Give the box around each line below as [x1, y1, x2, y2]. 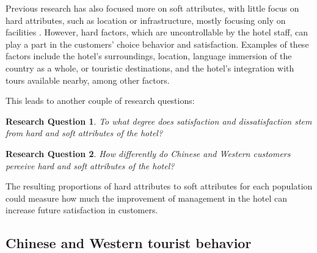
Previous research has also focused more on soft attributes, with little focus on [5, 2, 299, 14]
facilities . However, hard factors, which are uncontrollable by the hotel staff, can [5, 26, 308, 38]
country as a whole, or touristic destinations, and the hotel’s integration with [5, 61, 294, 74]
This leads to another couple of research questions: [5, 94, 195, 107]
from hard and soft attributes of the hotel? [5, 127, 163, 139]
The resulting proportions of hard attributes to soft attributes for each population [5, 180, 313, 193]
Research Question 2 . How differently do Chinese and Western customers [5, 147, 291, 159]
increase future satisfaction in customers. [5, 204, 158, 216]
